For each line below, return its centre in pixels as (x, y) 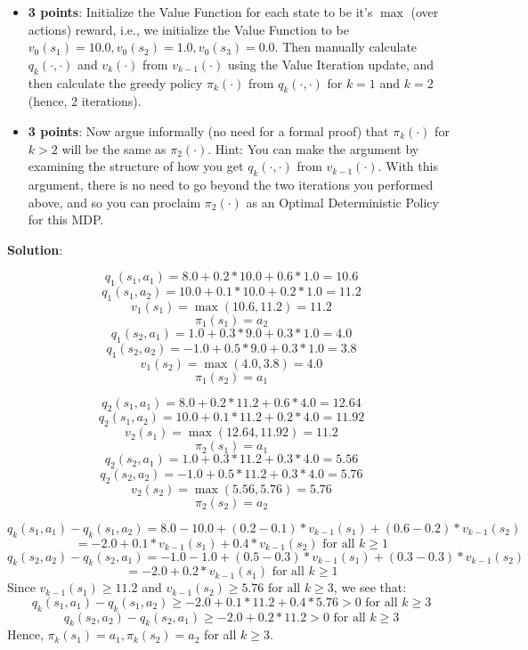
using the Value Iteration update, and (331, 64)
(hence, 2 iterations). (85, 101)
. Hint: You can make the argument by (313, 148)
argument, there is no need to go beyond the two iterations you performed (231, 184)
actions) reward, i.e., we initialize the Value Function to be (188, 29)
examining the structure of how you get (136, 166)
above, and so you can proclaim (114, 202)
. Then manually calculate (346, 47)
